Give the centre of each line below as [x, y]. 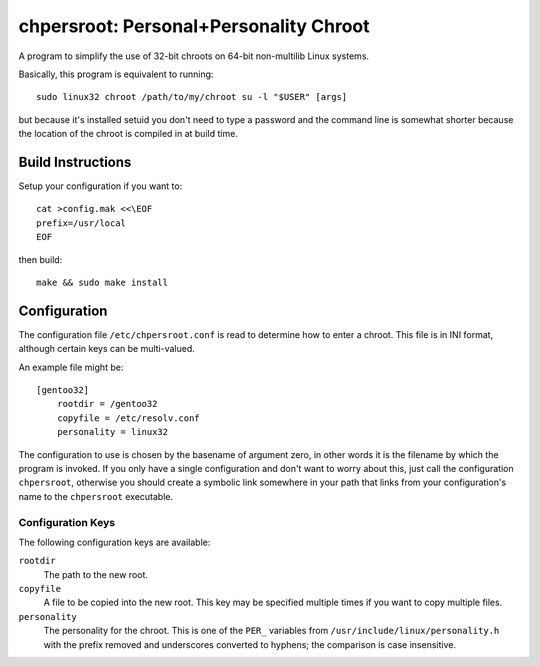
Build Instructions [75, 161]
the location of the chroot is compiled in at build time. [128, 134]
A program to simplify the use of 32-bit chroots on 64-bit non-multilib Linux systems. [194, 56]
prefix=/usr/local [81, 223]
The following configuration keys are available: [114, 542]
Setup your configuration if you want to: [100, 186]
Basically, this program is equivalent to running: [116, 74]
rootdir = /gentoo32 [107, 404]
